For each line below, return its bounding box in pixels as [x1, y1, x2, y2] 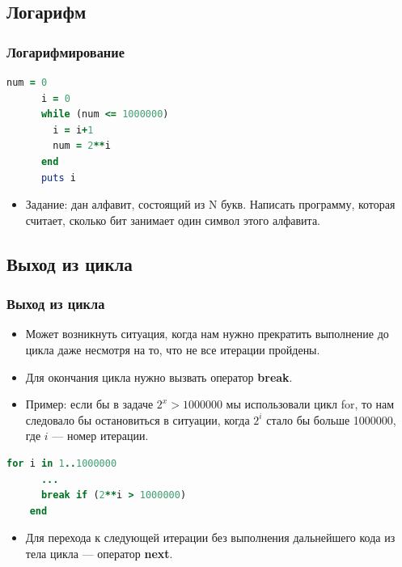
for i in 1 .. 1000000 [6, 457, 117, 469]
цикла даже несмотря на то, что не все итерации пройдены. [25, 341, 320, 358]
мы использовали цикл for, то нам [226, 396, 395, 413]
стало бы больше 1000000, [266, 411, 396, 428]
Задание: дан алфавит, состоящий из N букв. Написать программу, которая [25, 196, 396, 213]
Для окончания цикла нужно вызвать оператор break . [25, 368, 293, 385]
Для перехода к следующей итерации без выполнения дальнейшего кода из [25, 529, 396, 546]
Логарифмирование [6, 41, 125, 61]
